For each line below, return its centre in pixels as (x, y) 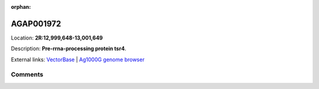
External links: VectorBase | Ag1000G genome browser (78, 60)
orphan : (21, 7)
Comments (27, 75)
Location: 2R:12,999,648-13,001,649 (57, 38)
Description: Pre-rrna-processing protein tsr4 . (69, 49)
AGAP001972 (36, 24)
